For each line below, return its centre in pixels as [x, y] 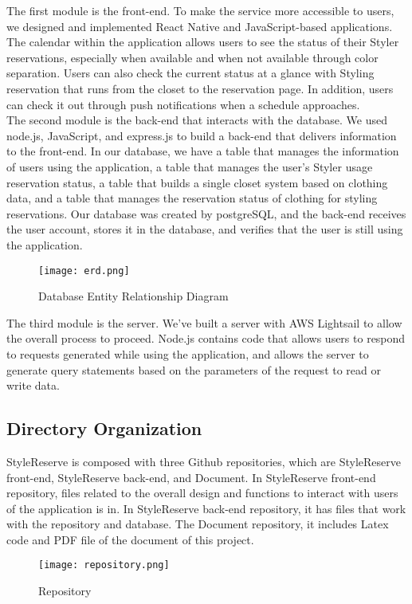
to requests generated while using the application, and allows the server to [188, 353]
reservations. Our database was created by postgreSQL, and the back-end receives [206, 213]
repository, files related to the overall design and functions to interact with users [202, 493]
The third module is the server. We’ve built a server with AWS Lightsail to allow [204, 322]
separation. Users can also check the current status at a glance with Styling [190, 73]
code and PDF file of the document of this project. [130, 539]
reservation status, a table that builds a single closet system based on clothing [197, 182]
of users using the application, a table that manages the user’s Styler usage [190, 166]
